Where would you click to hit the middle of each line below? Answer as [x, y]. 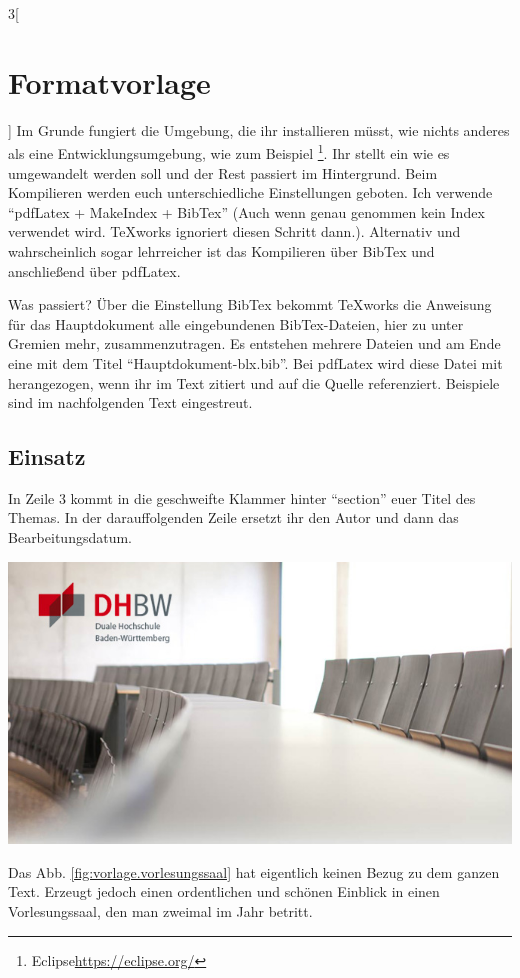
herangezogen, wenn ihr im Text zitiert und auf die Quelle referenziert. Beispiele [254, 382]
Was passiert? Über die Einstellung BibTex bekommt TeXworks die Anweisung [250, 304]
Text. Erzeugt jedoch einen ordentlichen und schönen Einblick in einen [224, 891]
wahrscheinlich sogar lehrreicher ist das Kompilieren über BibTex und [221, 250]
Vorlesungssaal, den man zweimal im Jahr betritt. [160, 910]
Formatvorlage [109, 81]
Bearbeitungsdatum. [70, 537]
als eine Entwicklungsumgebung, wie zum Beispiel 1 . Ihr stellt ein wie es [229, 151]
